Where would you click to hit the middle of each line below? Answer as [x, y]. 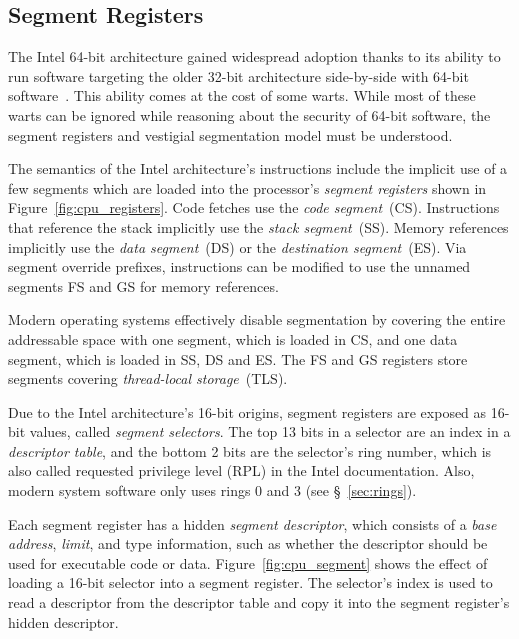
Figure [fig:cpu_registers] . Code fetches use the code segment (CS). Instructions [254, 207]
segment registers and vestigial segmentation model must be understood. [230, 134]
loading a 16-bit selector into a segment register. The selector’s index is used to [250, 582]
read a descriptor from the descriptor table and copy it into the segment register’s [259, 602]
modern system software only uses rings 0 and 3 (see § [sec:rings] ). [212, 490]
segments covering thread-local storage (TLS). [148, 378]
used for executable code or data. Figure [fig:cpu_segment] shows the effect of [248, 562]
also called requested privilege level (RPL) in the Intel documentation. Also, [241, 470]
